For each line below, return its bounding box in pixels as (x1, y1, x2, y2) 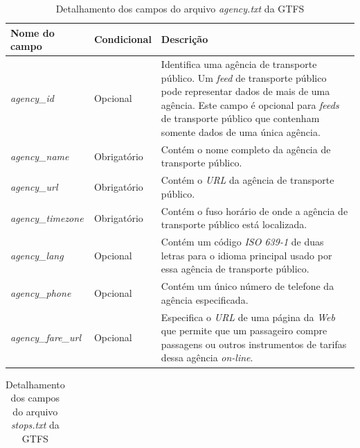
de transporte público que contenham (161, 111, 320, 126)
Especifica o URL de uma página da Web (161, 309, 335, 324)
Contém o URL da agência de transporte (161, 173, 334, 187)
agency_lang (10, 248, 64, 262)
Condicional (93, 32, 152, 46)
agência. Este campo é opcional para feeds (161, 97, 339, 112)
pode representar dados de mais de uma (161, 84, 330, 98)
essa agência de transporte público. (161, 261, 309, 276)
